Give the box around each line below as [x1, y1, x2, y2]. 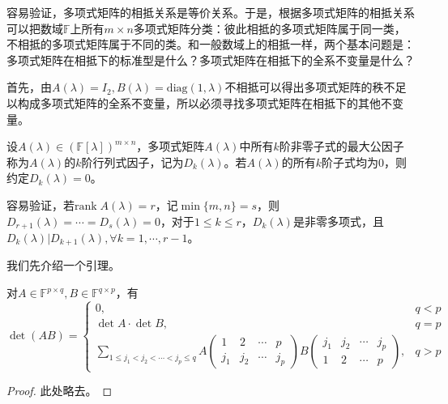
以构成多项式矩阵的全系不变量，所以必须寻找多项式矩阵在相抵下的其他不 [6, 94, 392, 111]
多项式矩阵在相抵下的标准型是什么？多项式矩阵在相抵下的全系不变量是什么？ [6, 51, 415, 68]
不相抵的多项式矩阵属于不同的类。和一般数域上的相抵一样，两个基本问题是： [6, 36, 415, 53]
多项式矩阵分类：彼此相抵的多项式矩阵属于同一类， [133, 19, 406, 36]
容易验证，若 [6, 196, 75, 213]
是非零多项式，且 [292, 212, 384, 229]
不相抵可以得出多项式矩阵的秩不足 [224, 79, 407, 96]
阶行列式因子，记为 [81, 153, 184, 170]
